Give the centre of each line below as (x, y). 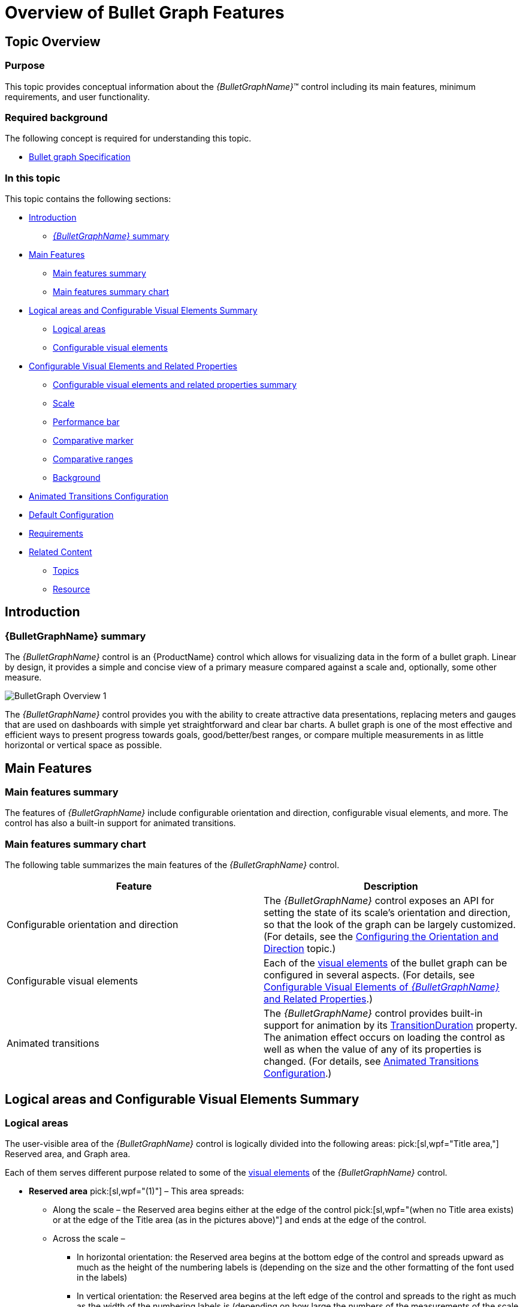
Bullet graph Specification (80, 157)
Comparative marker (93, 441)
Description (391, 886)
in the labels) (102, 1278)
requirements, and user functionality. (77, 97)
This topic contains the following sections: (88, 199)
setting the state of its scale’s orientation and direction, (387, 913)
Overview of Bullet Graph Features (145, 13)
